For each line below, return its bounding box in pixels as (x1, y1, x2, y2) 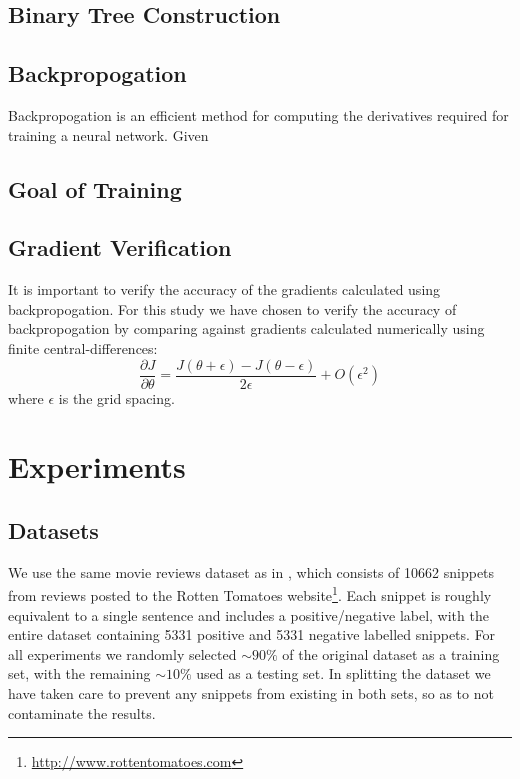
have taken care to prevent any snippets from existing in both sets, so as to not (8, 682, 494, 703)
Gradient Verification (8, 232, 232, 263)
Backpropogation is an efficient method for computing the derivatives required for (8, 104, 509, 125)
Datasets (8, 514, 99, 545)
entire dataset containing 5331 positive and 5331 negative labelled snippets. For (8, 624, 496, 645)
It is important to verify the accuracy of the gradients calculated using (8, 279, 441, 300)
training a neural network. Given (8, 124, 209, 145)
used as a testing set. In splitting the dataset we (196, 663, 491, 684)
